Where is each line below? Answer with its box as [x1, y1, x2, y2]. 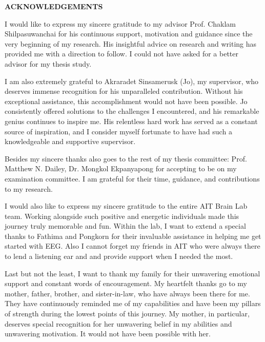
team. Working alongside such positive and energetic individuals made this [5, 210, 239, 221]
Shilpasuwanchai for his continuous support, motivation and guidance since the [5, 28, 253, 39]
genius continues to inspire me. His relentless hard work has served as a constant [5, 115, 258, 126]
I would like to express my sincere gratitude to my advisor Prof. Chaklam [5, 18, 236, 29]
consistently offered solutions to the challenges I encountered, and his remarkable [5, 106, 259, 116]
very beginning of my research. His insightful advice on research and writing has [5, 38, 257, 49]
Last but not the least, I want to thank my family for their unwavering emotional [5, 268, 260, 278]
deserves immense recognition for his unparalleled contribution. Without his [5, 86, 243, 96]
